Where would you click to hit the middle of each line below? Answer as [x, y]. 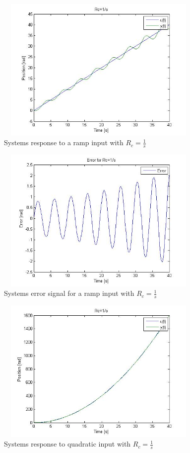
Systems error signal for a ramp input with [69, 293]
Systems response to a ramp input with [64, 142]
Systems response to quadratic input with [67, 444]
